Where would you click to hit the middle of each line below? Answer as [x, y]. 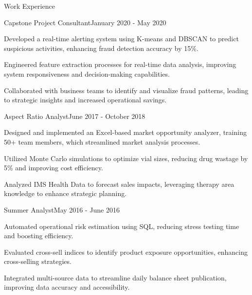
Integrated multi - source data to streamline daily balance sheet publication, [115, 277]
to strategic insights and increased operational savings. [85, 100]
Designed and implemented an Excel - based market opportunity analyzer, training [125, 132]
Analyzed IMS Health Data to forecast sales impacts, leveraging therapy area [119, 184]
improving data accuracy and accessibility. [67, 287]
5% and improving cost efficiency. [54, 168]
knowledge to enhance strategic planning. [65, 193]
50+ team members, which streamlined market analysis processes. [102, 141]
